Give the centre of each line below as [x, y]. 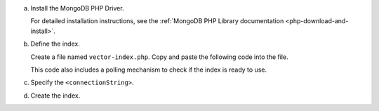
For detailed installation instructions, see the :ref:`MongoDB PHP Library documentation [157, 21]
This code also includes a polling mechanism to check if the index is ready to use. [148, 70]
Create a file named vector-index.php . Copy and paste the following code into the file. [159, 57]
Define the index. [55, 44]
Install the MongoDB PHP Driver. [77, 8]
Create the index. [55, 96]
